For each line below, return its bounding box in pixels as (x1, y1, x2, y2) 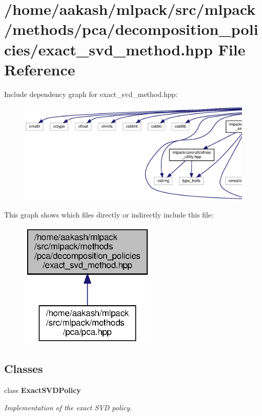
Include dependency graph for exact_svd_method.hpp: (4, 88, 178, 99)
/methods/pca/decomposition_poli (4, 18, 258, 39)
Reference (4, 58, 75, 80)
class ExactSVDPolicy (4, 385, 81, 395)
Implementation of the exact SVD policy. (4, 402, 132, 412)
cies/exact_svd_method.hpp (4, 38, 213, 60)
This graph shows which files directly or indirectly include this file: (4, 209, 214, 220)
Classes (4, 361, 43, 377)
